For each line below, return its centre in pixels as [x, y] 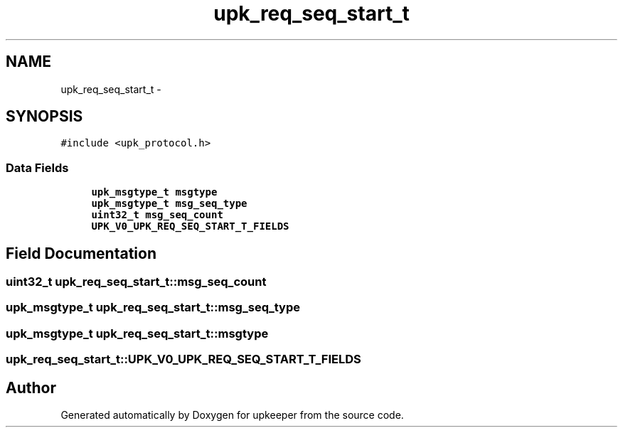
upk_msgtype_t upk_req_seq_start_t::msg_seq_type [153, 308]
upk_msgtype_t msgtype [154, 192]
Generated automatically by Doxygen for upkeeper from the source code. [232, 415]
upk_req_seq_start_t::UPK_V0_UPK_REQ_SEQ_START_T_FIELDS [183, 359]
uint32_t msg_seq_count [157, 215]
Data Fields [37, 167]
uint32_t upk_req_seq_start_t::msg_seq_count [136, 282]
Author [31, 387]
